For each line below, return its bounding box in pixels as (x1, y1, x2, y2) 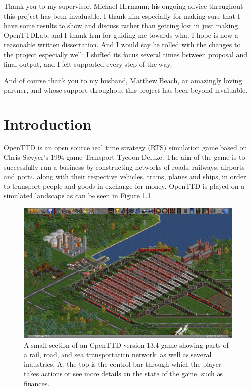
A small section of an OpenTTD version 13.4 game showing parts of (24, 339, 229, 350)
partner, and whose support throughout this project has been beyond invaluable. (4, 85, 248, 95)
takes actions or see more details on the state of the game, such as (24, 368, 223, 379)
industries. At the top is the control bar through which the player (24, 359, 221, 369)
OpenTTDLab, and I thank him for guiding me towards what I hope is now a (4, 30, 238, 40)
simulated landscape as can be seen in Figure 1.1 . (4, 190, 153, 201)
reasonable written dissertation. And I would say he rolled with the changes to (4, 39, 241, 50)
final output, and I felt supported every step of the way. (4, 59, 172, 69)
